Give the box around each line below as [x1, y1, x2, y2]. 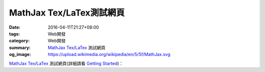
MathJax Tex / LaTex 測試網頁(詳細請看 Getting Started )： [9, 60, 124, 66]
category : [9, 38, 30, 44]
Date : [9, 24, 21, 30]
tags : [9, 31, 20, 36]
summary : [9, 44, 31, 51]
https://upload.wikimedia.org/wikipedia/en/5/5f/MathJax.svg [48, 52, 170, 57]
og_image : [9, 52, 31, 57]
